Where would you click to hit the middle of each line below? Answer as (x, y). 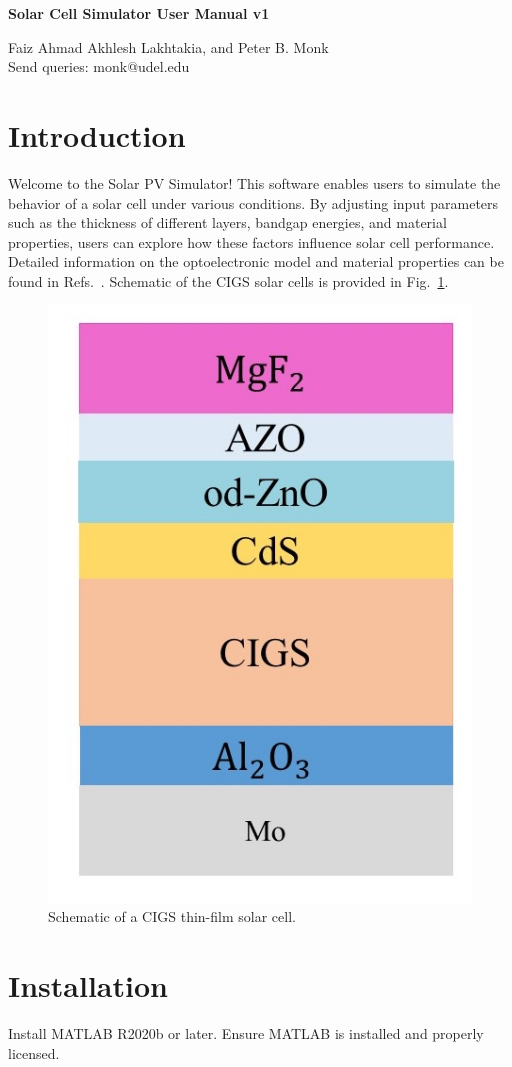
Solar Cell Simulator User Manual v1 (139, 13)
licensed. (34, 1052)
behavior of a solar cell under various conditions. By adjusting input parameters (253, 202)
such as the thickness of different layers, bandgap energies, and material (227, 222)
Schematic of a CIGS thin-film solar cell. (172, 916)
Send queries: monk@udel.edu (99, 66)
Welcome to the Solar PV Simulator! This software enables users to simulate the (254, 182)
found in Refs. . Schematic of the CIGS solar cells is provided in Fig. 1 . (228, 280)
